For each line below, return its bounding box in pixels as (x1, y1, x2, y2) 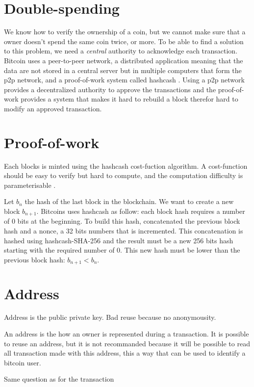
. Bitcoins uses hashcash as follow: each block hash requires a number (36, 206, 245, 216)
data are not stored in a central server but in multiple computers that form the (4, 65, 242, 75)
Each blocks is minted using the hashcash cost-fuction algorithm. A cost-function (4, 160, 248, 171)
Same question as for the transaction (4, 374, 114, 384)
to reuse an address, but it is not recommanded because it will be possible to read (4, 338, 250, 348)
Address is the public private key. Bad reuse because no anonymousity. (4, 312, 216, 322)
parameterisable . (4, 180, 56, 190)
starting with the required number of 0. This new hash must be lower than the (4, 245, 240, 255)
